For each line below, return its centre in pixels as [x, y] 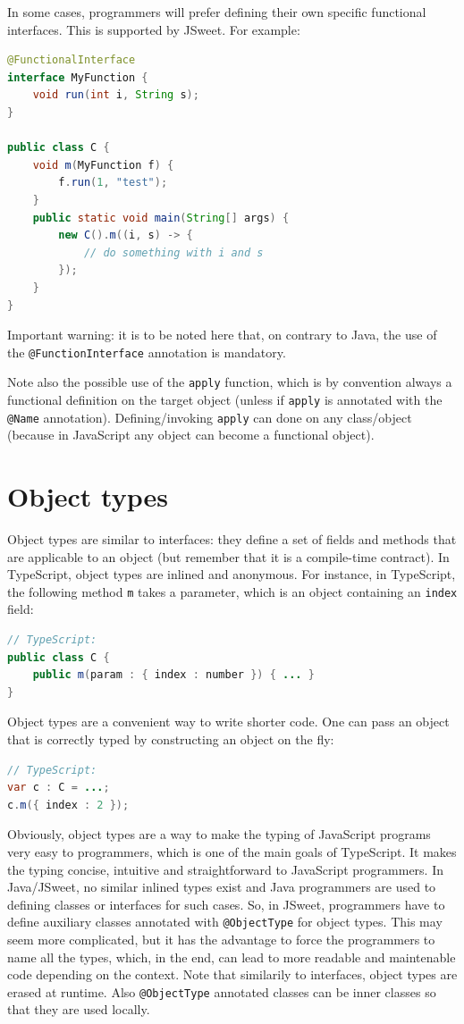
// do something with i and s [173, 252]
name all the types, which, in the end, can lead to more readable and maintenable [232, 957]
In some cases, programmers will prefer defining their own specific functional [217, 12]
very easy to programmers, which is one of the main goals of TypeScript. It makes [232, 852]
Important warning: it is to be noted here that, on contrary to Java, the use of [222, 335]
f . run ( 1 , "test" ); [113, 183]
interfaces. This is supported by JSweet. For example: [154, 29]
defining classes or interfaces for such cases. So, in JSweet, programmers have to [226, 904]
